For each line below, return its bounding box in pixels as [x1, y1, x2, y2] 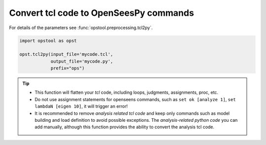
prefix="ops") [50, 66, 85, 71]
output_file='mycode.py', [50, 58, 113, 64]
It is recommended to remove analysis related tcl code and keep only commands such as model [34, 110, 230, 116]
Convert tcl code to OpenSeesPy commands [9, 7, 194, 18]
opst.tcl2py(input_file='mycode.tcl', [19, 52, 113, 57]
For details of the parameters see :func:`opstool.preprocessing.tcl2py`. [9, 25, 153, 31]
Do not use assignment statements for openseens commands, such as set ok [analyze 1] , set [34, 96, 236, 102]
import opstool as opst [19, 37, 77, 43]
